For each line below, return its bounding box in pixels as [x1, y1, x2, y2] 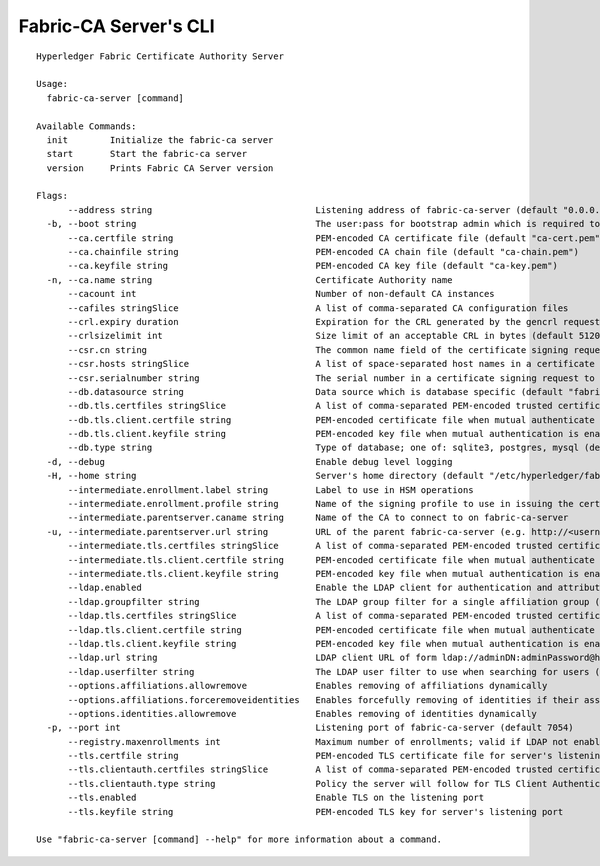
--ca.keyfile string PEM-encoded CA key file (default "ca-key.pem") [67, 260, 559, 272]
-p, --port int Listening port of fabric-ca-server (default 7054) [46, 722, 574, 734]
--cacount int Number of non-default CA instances [67, 288, 495, 300]
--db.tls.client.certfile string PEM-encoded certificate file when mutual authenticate [67, 414, 595, 425]
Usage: [36, 78, 69, 90]
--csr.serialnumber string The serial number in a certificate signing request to [67, 372, 595, 384]
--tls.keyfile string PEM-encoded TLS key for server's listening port [67, 806, 564, 817]
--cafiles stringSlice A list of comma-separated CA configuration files [67, 302, 569, 314]
